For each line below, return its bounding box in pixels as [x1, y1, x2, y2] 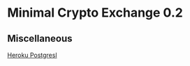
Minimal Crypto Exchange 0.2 [7, 5, 183, 21]
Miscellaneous [7, 33, 73, 44]
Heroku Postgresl [7, 51, 57, 59]
